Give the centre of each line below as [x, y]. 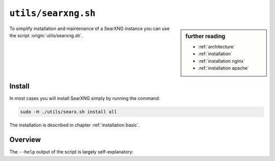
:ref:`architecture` [217, 46]
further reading [205, 36]
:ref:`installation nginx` [222, 61]
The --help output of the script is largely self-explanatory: [72, 152]
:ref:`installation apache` [224, 68]
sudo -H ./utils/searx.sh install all [68, 112]
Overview [25, 140]
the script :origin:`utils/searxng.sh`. [46, 35]
